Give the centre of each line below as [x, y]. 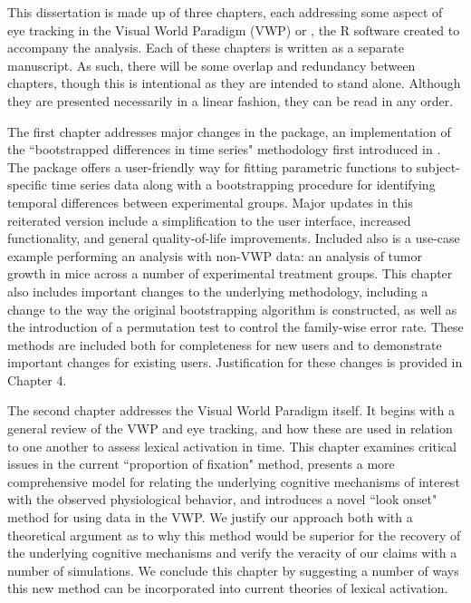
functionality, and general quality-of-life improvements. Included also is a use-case [234, 238]
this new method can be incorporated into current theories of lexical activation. [228, 588]
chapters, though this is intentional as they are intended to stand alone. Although [234, 83]
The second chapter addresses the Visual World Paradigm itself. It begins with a [231, 410]
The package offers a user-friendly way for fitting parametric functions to [210, 166]
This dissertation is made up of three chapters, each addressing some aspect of [225, 12]
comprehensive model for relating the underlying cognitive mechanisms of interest [234, 481]
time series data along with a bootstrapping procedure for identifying [243, 185]
